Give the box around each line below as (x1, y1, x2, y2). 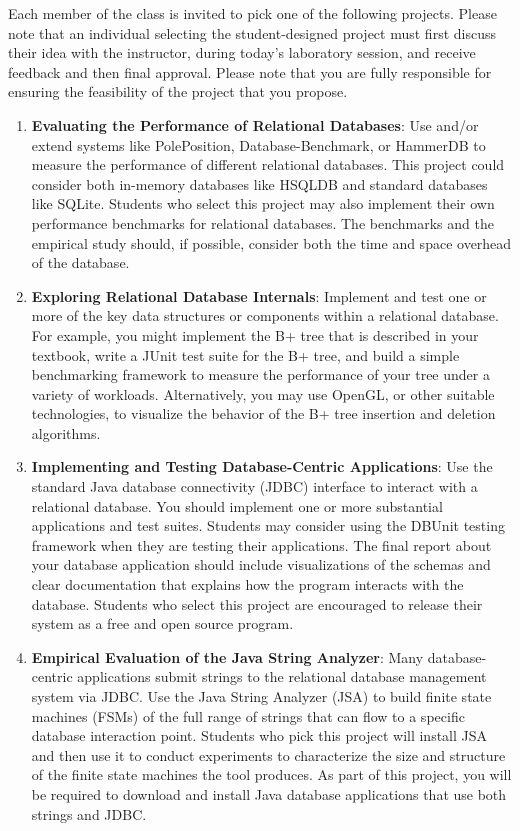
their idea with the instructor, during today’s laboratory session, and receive (8, 42, 476, 63)
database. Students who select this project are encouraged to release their (31, 593, 483, 614)
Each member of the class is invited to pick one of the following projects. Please (8, 3, 497, 23)
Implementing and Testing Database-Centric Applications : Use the (31, 456, 493, 477)
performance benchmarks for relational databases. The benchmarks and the (31, 212, 494, 233)
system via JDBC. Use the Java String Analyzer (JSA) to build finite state (31, 686, 492, 706)
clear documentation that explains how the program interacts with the (31, 574, 464, 595)
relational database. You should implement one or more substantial (31, 495, 443, 516)
